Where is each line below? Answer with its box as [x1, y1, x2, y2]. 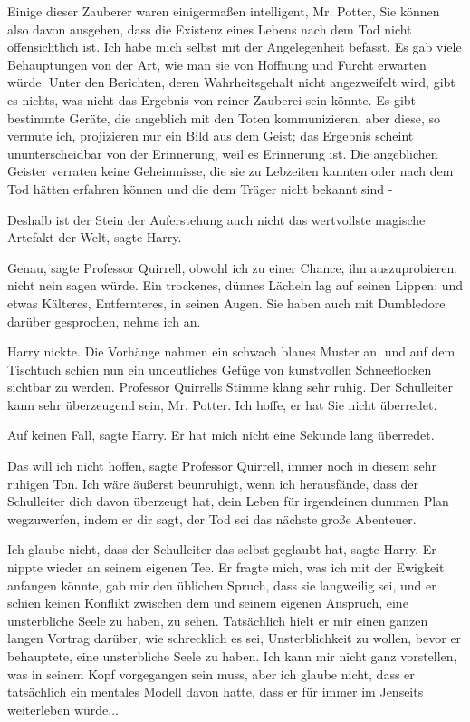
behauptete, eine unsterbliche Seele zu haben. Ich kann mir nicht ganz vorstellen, [7, 647, 457, 665]
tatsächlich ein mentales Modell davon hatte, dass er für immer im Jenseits [7, 682, 424, 701]
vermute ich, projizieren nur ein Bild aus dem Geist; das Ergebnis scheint [7, 126, 414, 145]
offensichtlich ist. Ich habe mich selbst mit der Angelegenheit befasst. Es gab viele [7, 37, 462, 56]
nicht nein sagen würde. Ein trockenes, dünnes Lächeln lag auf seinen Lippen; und [7, 276, 464, 295]
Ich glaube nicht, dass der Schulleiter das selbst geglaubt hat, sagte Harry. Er [7, 540, 436, 559]
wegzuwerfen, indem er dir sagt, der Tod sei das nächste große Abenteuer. [7, 509, 417, 528]
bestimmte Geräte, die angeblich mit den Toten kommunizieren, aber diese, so [7, 108, 440, 127]
